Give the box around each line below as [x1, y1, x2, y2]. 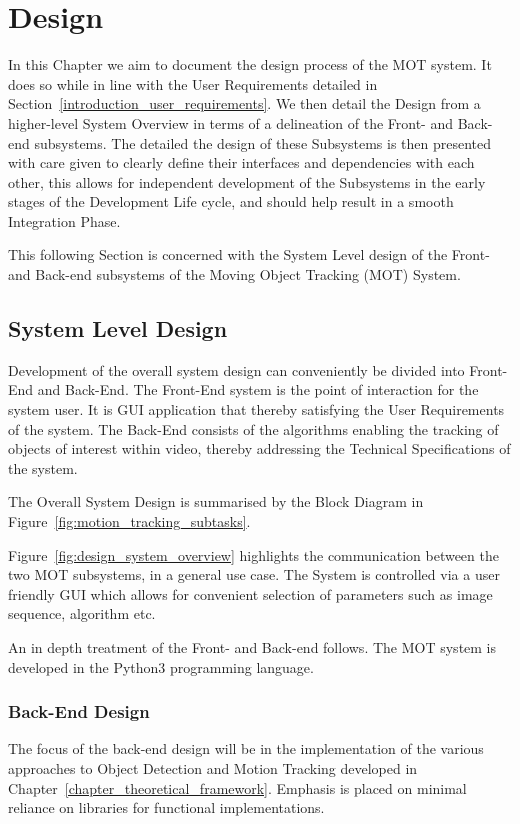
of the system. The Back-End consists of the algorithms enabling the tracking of [8, 418, 499, 439]
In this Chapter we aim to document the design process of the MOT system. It [8, 54, 492, 75]
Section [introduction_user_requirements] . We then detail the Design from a [8, 93, 481, 114]
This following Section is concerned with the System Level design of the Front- [8, 244, 490, 265]
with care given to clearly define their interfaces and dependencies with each [8, 152, 475, 173]
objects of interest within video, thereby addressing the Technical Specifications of [8, 438, 511, 459]
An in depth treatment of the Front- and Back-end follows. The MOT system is [8, 636, 497, 657]
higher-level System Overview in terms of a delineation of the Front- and [8, 112, 454, 133]
